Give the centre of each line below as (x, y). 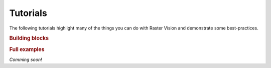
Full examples (27, 49)
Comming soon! (26, 59)
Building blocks (29, 38)
